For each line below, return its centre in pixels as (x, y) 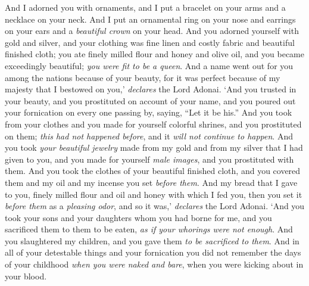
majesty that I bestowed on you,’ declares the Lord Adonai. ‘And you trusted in (151, 89)
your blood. (26, 276)
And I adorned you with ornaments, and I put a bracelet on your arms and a (145, 7)
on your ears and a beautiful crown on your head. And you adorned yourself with (152, 31)
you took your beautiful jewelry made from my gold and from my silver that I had (154, 147)
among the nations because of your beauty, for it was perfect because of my (143, 77)
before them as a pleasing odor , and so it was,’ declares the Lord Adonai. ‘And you (155, 206)
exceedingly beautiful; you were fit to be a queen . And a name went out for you (149, 65)
